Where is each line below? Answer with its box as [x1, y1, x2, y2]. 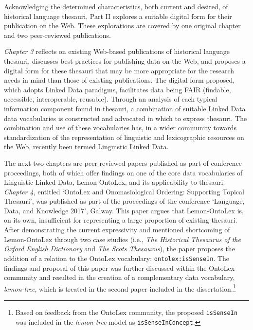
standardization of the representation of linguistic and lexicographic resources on [4, 132, 244, 142]
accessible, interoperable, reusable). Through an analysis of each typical [4, 94, 217, 104]
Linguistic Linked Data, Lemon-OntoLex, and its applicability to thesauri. [4, 177, 225, 187]
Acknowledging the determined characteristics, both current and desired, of [4, 1, 228, 11]
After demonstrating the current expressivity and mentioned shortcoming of [4, 225, 230, 235]
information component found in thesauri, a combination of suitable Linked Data [4, 103, 246, 113]
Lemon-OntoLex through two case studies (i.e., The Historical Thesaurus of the [4, 234, 241, 244]
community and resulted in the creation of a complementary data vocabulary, [4, 272, 235, 282]
